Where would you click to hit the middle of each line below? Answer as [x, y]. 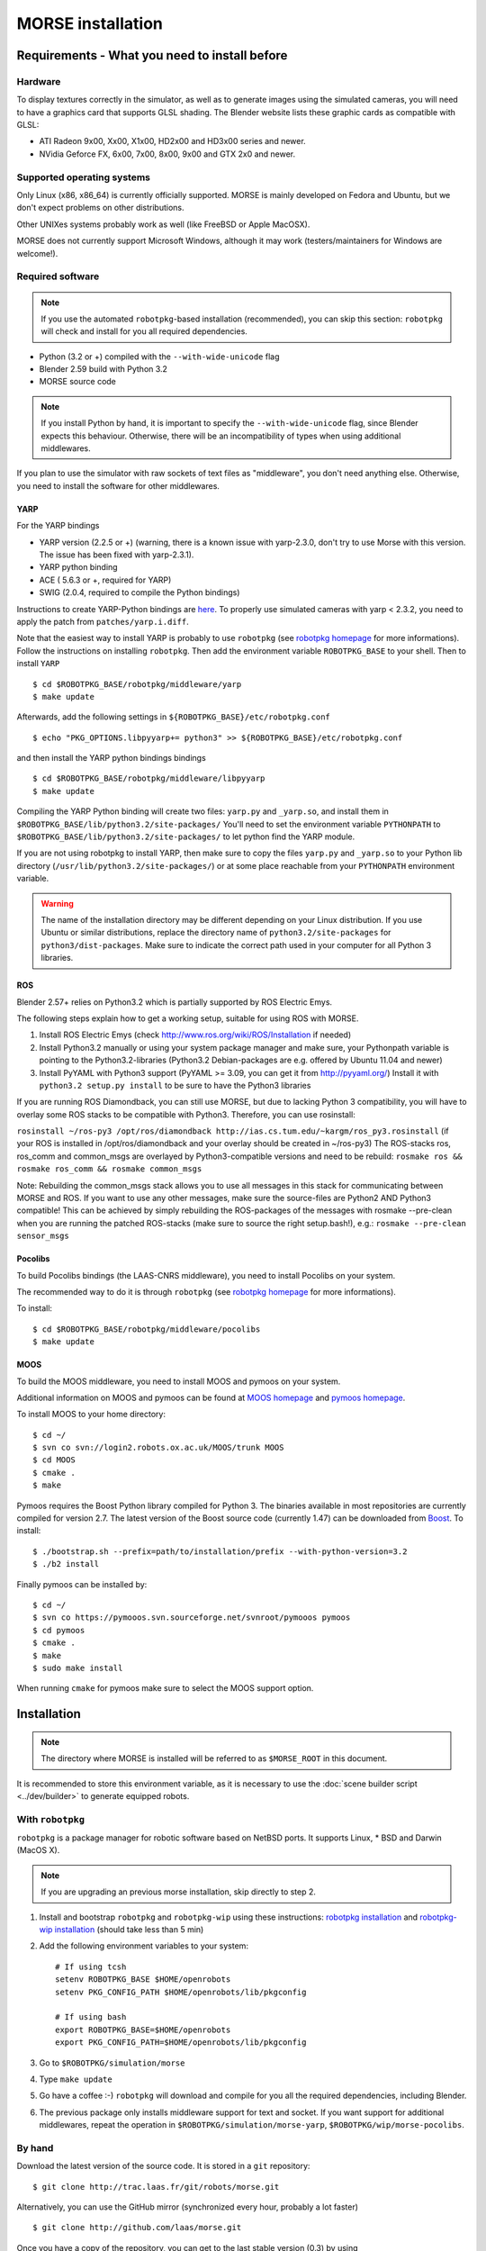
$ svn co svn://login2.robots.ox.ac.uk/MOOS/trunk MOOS [158, 1448]
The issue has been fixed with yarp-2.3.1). [117, 555]
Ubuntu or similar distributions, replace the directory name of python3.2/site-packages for [216, 933]
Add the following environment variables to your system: [144, 1946]
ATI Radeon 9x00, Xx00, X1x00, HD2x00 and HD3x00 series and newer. [172, 141]
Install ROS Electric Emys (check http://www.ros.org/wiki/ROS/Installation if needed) [195, 1035]
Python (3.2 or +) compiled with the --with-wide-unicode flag [159, 357]
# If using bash [91, 2017]
